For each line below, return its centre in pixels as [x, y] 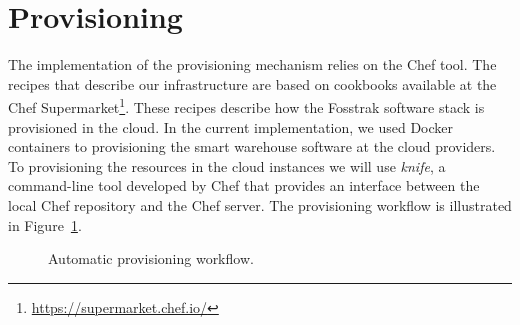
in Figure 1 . [45, 224]
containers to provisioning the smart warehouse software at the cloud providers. [252, 146]
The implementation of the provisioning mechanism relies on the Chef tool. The [252, 64]
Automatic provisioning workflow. [151, 258]
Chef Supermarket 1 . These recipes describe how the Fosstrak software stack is [246, 105]
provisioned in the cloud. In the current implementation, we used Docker [231, 126]
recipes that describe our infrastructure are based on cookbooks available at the [252, 83]
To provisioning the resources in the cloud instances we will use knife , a [227, 165]
